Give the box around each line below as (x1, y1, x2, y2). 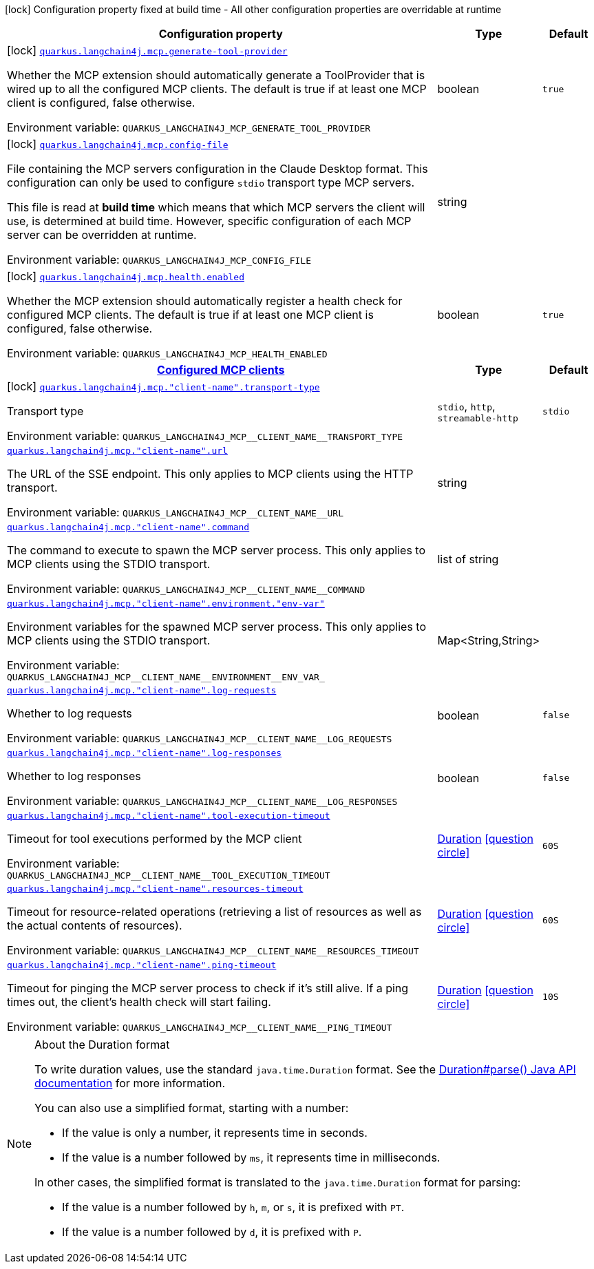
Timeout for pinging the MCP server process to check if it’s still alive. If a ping (7, 981, 409, 995)
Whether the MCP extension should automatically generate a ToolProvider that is (7, 68, 425, 82)
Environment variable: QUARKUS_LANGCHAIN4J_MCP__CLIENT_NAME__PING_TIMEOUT (7, 1020, 392, 1034)
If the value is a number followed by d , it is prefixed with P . (62, 1225, 362, 1239)
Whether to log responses (7, 769, 141, 783)
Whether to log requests (7, 706, 132, 720)
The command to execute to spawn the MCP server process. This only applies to (7, 543, 426, 557)
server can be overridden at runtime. (7, 228, 197, 242)
